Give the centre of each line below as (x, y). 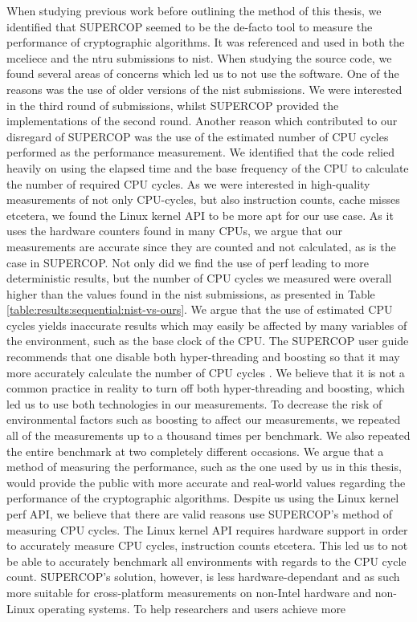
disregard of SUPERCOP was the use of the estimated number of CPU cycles (198, 136)
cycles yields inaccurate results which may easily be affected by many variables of (207, 325)
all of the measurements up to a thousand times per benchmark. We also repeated (208, 435)
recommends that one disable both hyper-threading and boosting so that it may (203, 357)
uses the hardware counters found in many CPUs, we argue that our (174, 231)
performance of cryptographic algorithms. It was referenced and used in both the (206, 42)
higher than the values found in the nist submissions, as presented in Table (191, 293)
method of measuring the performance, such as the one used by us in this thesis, (204, 467)
